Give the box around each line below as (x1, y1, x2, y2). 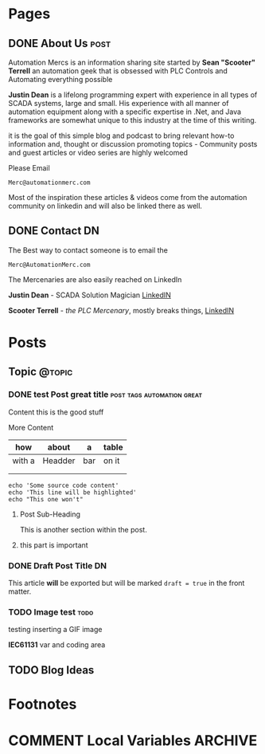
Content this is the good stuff (8, 407, 104, 417)
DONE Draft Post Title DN (8, 560, 107, 571)
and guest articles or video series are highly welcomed (8, 148, 189, 157)
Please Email (8, 163, 50, 172)
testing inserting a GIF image (8, 625, 103, 634)
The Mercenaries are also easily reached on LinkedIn (8, 274, 182, 284)
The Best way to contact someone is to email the (8, 245, 169, 255)
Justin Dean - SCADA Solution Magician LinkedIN (8, 290, 171, 300)
